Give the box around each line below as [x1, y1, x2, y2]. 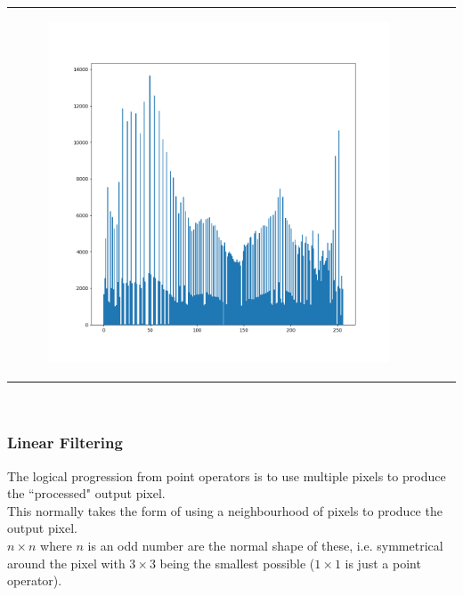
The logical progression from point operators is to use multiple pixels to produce [7, 466, 446, 485]
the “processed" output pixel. [7, 484, 166, 503]
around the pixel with [7, 553, 126, 572]
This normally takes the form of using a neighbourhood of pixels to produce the [7, 501, 443, 519]
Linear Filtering [7, 431, 123, 454]
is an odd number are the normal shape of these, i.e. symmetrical [87, 536, 443, 555]
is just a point [345, 553, 421, 572]
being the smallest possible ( [159, 553, 315, 572]
